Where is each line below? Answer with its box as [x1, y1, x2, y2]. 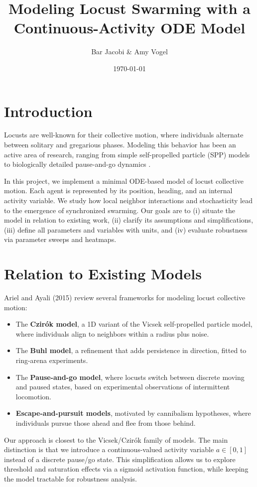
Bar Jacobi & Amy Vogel [91, 46, 168, 57]
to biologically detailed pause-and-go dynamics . [4, 159, 151, 169]
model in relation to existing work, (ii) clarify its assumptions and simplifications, [4, 215, 254, 225]
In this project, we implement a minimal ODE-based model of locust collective [4, 175, 244, 186]
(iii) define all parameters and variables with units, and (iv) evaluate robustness [4, 224, 248, 235]
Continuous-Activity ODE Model [13, 17, 246, 38]
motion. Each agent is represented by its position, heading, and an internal [4, 185, 233, 196]
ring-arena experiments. [15, 355, 88, 365]
